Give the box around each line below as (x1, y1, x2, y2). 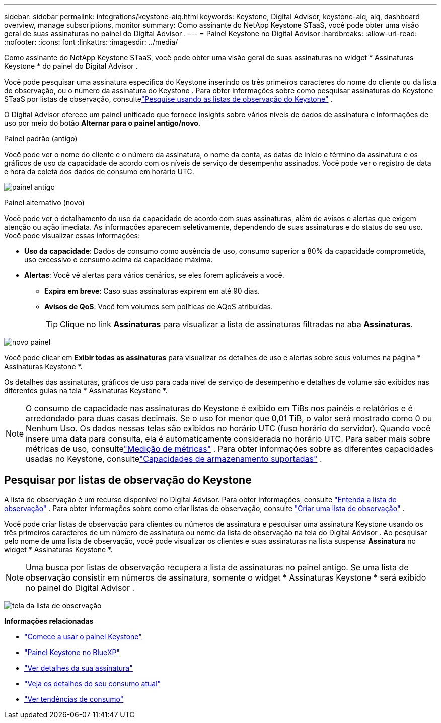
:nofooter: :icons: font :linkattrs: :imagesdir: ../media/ (4, 38, 178, 46)
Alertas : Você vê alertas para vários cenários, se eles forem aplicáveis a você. (24, 271, 284, 279)
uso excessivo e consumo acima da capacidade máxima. (24, 255, 213, 264)
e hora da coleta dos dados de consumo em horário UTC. (4, 167, 194, 176)
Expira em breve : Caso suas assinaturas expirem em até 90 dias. (44, 286, 260, 295)
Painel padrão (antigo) (4, 134, 78, 143)
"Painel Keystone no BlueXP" (24, 647, 120, 657)
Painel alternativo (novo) (4, 198, 85, 207)
